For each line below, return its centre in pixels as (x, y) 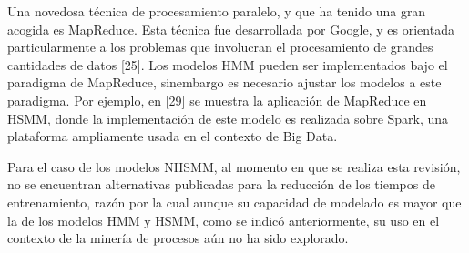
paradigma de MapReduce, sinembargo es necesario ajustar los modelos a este (224, 82)
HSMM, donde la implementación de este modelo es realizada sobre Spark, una (228, 118)
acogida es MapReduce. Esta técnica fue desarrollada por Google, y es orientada (231, 29)
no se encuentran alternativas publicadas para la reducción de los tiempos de (221, 184)
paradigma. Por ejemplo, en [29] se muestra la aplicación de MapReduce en (217, 100)
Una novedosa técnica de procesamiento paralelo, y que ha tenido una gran (217, 11)
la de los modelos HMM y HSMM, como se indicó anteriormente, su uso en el (224, 220)
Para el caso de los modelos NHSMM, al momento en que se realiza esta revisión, (234, 166)
